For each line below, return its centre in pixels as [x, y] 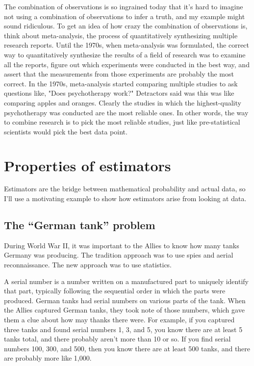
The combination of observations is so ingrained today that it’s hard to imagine [124, 6]
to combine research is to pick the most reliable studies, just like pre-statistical [122, 122]
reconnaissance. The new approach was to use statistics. [88, 265]
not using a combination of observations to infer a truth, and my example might [125, 16]
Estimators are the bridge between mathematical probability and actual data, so [125, 189]
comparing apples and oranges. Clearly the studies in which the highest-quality [123, 102]
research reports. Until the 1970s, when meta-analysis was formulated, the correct [127, 45]
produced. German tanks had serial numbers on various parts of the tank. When [125, 300]
